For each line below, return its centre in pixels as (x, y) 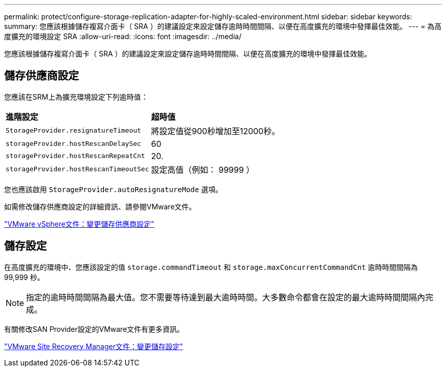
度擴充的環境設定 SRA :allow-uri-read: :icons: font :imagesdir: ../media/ (123, 36)
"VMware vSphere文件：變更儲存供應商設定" (79, 224)
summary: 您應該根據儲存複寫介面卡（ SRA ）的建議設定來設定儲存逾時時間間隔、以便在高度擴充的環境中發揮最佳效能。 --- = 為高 (223, 26)
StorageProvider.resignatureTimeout (74, 131)
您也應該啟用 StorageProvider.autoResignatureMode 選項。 (113, 189)
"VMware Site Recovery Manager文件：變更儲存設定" (94, 346)
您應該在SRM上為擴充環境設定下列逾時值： (76, 97)
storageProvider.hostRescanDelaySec (74, 144)
